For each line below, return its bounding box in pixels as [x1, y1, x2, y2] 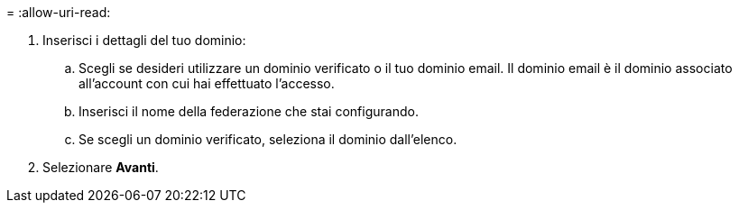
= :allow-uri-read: [6, 5, 111, 20]
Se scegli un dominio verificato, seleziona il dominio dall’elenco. [79, 132, 457, 147]
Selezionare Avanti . [42, 160, 159, 175]
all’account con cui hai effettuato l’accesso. [79, 76, 335, 91]
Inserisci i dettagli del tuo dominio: [42, 32, 246, 48]
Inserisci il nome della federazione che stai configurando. [79, 104, 419, 119]
